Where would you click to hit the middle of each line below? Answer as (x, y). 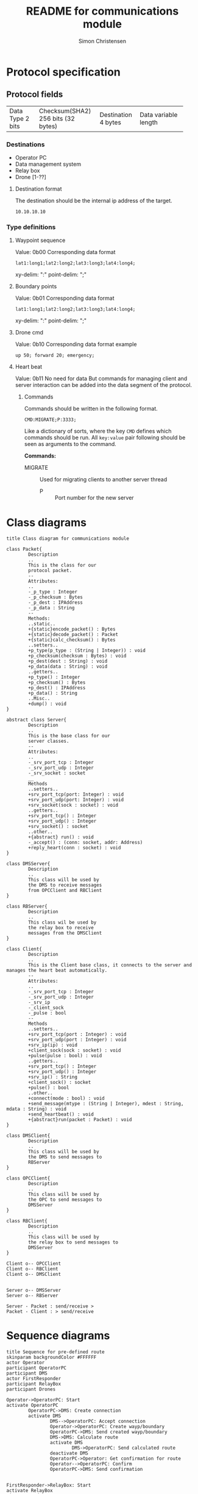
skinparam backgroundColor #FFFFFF (51, 1358)
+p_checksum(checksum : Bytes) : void (77, 656)
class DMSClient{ (28, 1136)
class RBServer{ (27, 907)
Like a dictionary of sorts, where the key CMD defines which (98, 431)
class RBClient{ (27, 1221)
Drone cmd (29, 333)
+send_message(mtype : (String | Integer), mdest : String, (106, 1104)
